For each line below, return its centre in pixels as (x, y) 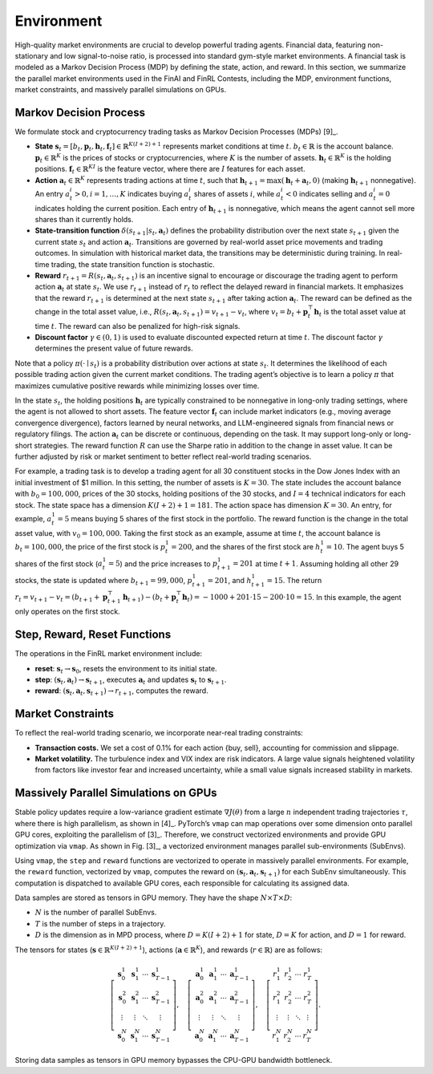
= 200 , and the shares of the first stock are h (246, 546)
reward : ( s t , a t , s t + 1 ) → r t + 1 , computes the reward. (121, 692)
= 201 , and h (229, 580)
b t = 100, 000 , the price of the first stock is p (90, 547)
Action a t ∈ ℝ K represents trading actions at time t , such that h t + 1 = (150, 180)
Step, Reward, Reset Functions (93, 635)
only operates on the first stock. (67, 612)
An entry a (53, 193)
